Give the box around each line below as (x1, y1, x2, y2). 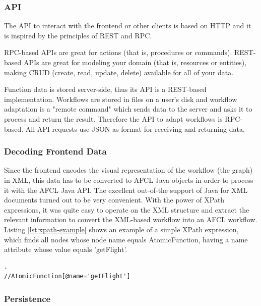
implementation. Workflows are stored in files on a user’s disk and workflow (4, 93, 237, 104)
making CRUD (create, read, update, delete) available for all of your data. (4, 67, 234, 77)
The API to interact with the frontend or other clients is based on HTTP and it (4, 20, 251, 31)
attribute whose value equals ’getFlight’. (4, 244, 127, 254)
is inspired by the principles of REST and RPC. (4, 30, 152, 40)
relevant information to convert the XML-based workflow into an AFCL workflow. (4, 214, 257, 225)
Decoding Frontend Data (4, 145, 107, 158)
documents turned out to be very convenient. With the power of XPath (4, 194, 225, 205)
